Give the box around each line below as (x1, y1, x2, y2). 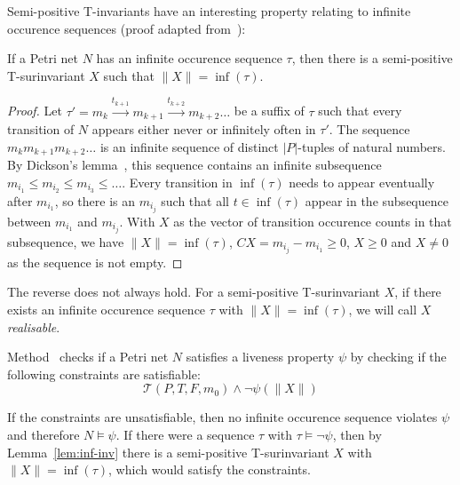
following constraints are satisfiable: (7, 364, 201, 383)
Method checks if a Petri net (7, 347, 169, 366)
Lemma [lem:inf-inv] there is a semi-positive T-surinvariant (7, 442, 329, 461)
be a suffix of (234, 101, 305, 120)
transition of (7, 120, 75, 139)
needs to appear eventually (289, 172, 435, 191)
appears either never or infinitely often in (91, 120, 316, 139)
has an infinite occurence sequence (96, 49, 282, 68)
